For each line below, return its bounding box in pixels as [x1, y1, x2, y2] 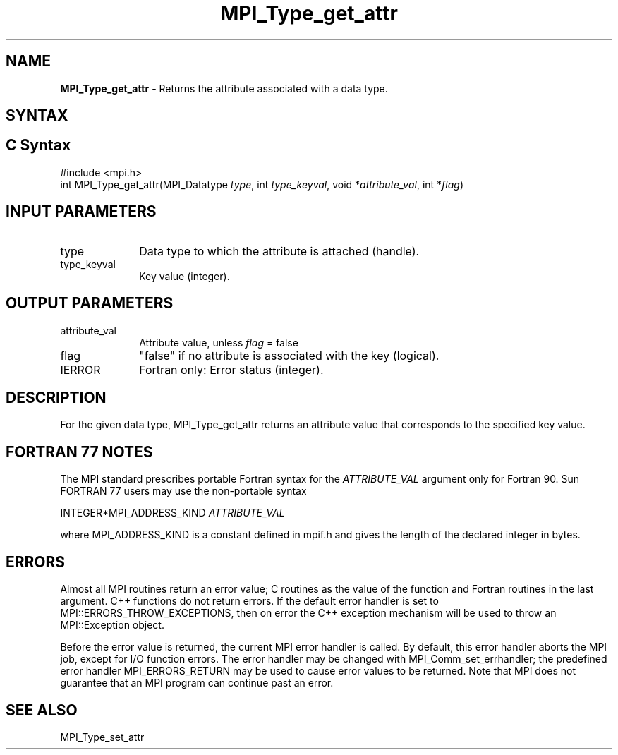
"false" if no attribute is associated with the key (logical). [139, 348, 440, 363]
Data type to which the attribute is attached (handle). [139, 243, 420, 258]
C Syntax [6, 136, 71, 155]
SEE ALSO [6, 701, 78, 719]
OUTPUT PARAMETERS [6, 294, 174, 313]
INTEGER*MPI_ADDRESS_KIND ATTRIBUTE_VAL [60, 507, 285, 519]
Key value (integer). [139, 270, 230, 282]
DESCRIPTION [6, 388, 107, 406]
